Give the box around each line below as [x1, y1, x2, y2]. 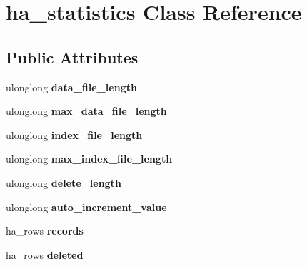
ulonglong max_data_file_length [6, 103, 167, 118]
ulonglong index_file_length [6, 127, 143, 142]
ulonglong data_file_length [6, 79, 137, 94]
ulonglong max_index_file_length [6, 151, 173, 166]
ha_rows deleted [6, 247, 84, 262]
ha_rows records [6, 223, 84, 238]
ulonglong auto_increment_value [6, 199, 167, 214]
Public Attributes [6, 46, 139, 68]
